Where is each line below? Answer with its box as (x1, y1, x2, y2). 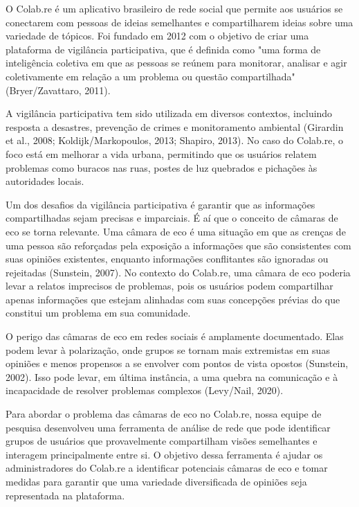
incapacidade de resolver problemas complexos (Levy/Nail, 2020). (6, 383, 284, 398)
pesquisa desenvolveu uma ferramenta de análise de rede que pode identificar (6, 420, 331, 434)
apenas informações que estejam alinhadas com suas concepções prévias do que (6, 292, 340, 306)
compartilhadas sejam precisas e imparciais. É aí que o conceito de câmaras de (6, 211, 338, 225)
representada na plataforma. (6, 488, 125, 502)
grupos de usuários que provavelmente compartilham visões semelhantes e (6, 434, 317, 448)
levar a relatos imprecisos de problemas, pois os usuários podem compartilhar (6, 278, 333, 293)
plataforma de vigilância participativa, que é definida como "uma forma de (6, 42, 321, 56)
